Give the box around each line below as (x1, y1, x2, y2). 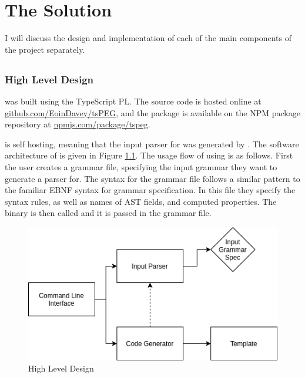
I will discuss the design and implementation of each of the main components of (5, 32, 292, 44)
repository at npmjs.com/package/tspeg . (5, 118, 150, 130)
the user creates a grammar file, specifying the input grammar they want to (5, 160, 277, 173)
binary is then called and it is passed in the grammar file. (5, 207, 212, 219)
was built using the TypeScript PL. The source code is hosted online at (5, 95, 262, 107)
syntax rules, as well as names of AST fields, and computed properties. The (5, 195, 277, 207)
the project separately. (5, 43, 85, 55)
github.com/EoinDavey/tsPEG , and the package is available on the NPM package (5, 106, 300, 119)
